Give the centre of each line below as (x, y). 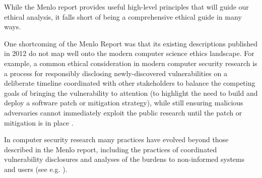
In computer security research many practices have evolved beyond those (116, 139)
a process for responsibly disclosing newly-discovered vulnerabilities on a (116, 73)
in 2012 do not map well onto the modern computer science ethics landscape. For (129, 53)
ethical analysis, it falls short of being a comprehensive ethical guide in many (123, 16)
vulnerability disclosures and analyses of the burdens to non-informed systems (124, 159)
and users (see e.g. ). (36, 169)
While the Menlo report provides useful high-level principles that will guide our (126, 7)
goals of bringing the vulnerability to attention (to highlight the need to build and (131, 93)
